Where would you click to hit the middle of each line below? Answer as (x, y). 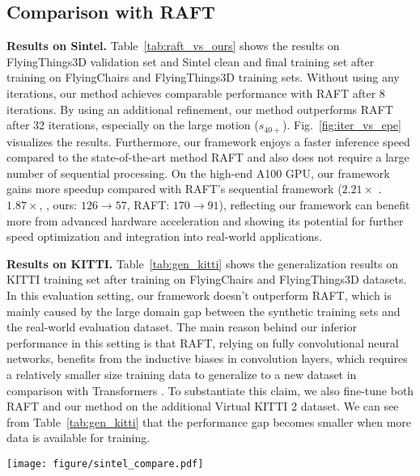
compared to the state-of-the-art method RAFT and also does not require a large (208, 157)
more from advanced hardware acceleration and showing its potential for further (205, 220)
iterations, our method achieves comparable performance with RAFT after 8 (196, 93)
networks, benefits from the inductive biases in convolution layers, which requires (207, 358)
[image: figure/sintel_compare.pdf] (105, 463)
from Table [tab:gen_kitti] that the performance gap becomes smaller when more (209, 421)
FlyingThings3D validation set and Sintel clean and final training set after (191, 61)
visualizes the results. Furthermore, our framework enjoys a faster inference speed (208, 141)
